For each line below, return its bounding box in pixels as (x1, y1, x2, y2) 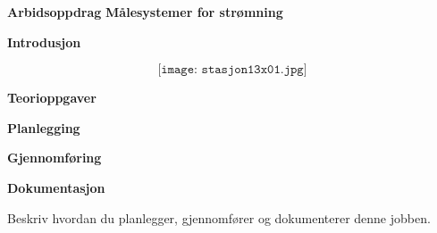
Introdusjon (7, 32, 81, 51)
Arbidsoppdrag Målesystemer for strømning (7, 3, 283, 21)
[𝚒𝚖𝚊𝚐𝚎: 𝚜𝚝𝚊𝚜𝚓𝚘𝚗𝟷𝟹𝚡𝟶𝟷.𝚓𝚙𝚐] (157, 63, 307, 77)
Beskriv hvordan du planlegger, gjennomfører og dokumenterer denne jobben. (7, 208, 431, 227)
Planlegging (7, 118, 80, 137)
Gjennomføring (7, 148, 102, 167)
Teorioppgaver (7, 88, 97, 107)
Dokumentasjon (7, 178, 105, 196)
